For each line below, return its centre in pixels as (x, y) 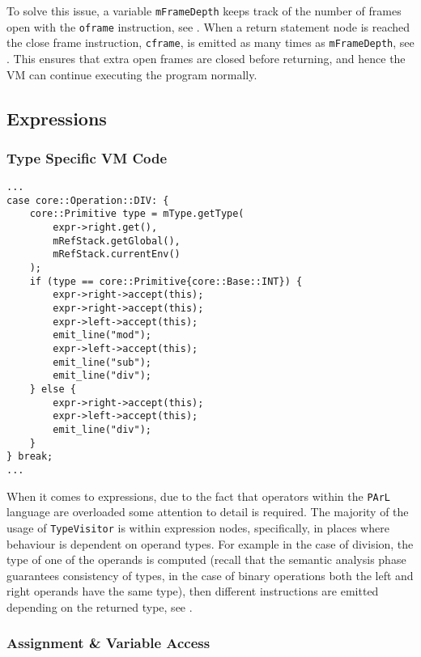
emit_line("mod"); (102, 335)
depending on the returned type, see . (100, 606)
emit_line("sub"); (102, 362)
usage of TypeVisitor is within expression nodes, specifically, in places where (198, 527)
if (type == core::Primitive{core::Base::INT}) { (166, 281)
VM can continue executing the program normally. (132, 74)
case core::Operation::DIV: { (88, 200)
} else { (53, 389)
